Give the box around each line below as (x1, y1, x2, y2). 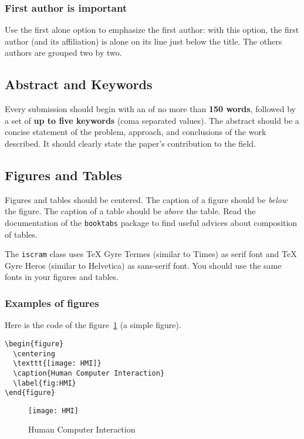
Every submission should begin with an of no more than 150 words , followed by (5, 103, 296, 115)
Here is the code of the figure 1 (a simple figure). (5, 319, 181, 331)
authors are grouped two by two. (5, 46, 122, 59)
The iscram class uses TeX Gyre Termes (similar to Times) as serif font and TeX (5, 248, 297, 260)
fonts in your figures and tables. (5, 271, 119, 283)
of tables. (5, 228, 38, 240)
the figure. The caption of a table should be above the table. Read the (5, 205, 256, 217)
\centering (13, 349, 55, 358)
